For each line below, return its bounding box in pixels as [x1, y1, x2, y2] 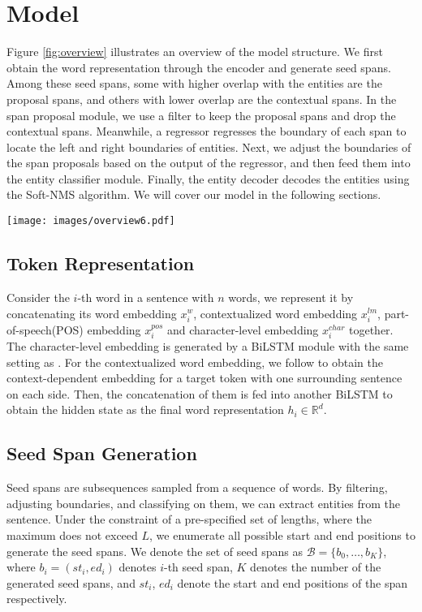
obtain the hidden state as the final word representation [6, 401, 284, 418]
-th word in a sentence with [77, 288, 214, 305]
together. [349, 321, 394, 338]
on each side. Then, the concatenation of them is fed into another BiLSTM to [6, 385, 393, 402]
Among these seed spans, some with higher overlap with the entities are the [6, 75, 382, 92]
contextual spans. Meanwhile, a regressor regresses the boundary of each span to [6, 123, 407, 140]
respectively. [6, 590, 67, 607]
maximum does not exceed [6, 527, 138, 544]
